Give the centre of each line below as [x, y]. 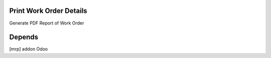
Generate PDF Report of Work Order [47, 23]
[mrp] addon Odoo [28, 49]
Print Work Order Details [48, 11]
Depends [24, 37]
